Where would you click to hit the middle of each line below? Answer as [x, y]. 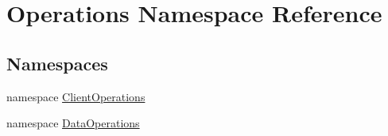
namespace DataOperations [73, 123]
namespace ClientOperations [76, 96]
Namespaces [57, 63]
